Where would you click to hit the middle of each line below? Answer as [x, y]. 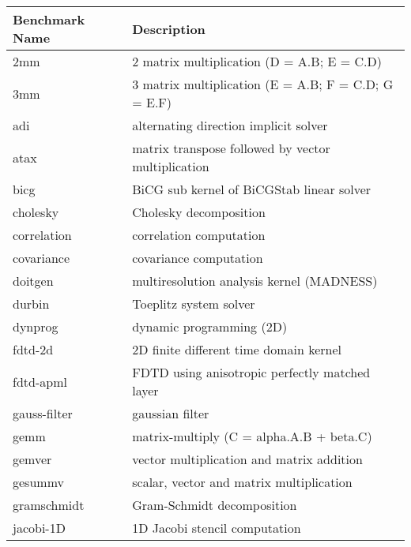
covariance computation [198, 258]
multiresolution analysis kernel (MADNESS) [255, 281]
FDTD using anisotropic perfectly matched [251, 372]
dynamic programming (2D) [210, 326]
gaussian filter [171, 413]
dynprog [36, 326]
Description [169, 28]
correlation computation [199, 235]
